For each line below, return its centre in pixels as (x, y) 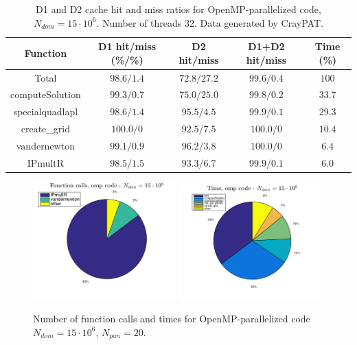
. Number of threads (139, 22)
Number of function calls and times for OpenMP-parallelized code (172, 319)
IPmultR (45, 162)
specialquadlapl (46, 111)
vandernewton (45, 145)
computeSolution (46, 94)
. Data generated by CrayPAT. (259, 22)
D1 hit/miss (127, 46)
